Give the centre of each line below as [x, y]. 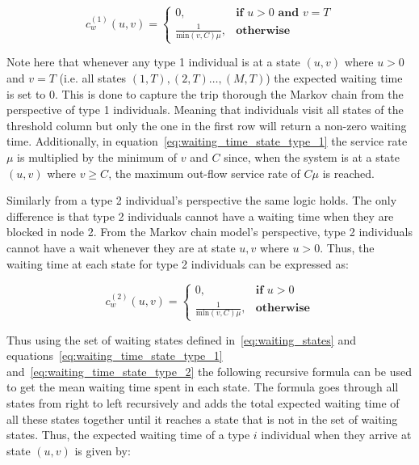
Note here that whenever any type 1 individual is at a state [153, 62]
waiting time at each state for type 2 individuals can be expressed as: [178, 263]
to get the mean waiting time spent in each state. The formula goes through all [203, 387]
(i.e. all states [93, 78]
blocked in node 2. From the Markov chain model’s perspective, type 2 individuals [210, 232]
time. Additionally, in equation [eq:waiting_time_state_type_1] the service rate [207, 141]
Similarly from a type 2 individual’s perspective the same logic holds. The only [202, 200]
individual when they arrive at [336, 435]
